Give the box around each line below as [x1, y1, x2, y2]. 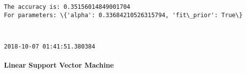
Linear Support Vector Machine [4, 60, 114, 70]
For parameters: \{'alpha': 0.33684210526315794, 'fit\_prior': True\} [4, 11, 243, 19]
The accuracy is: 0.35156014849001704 [4, 3, 130, 10]
